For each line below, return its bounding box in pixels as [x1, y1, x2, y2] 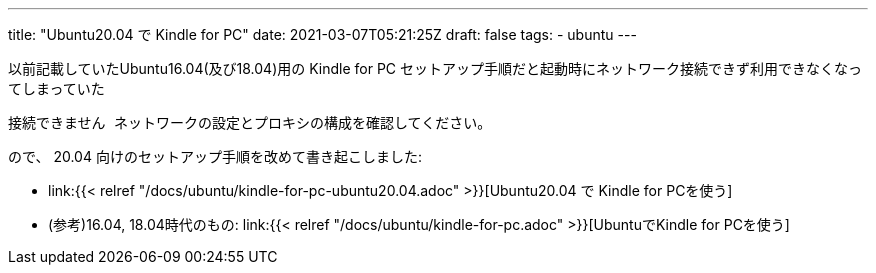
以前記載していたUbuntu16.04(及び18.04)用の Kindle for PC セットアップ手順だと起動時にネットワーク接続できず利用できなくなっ [8, 60, 863, 77]
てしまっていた [8, 80, 105, 97]
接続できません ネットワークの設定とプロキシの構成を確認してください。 [8, 115, 492, 131]
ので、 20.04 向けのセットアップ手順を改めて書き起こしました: [8, 148, 422, 165]
